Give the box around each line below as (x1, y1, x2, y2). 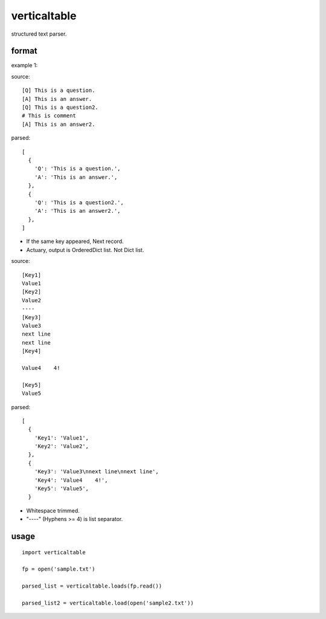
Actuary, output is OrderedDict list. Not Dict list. (26, 246, 144, 253)
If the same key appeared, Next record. (26, 238, 124, 245)
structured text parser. (11, 30, 67, 37)
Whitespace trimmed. (26, 507, 80, 514)
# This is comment (22, 112, 77, 119)
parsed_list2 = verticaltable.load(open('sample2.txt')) (22, 599, 194, 606)
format (11, 46, 37, 56)
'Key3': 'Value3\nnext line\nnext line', (34, 468, 159, 475)
